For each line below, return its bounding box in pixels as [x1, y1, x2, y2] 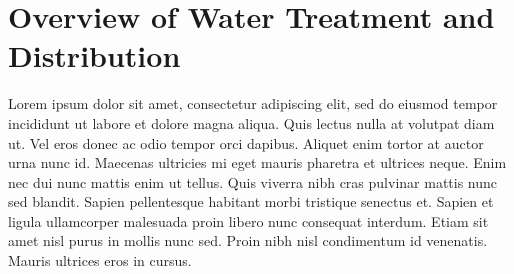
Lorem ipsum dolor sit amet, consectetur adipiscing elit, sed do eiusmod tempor [8, 93, 498, 114]
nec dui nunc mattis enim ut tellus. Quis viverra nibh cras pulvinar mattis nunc [8, 171, 498, 192]
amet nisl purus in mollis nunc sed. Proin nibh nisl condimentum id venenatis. [8, 230, 488, 251]
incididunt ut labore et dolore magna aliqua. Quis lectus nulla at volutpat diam [8, 112, 495, 133]
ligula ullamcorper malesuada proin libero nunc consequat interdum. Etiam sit [8, 210, 489, 231]
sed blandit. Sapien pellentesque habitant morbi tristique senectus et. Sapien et [8, 191, 494, 212]
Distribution [8, 35, 181, 76]
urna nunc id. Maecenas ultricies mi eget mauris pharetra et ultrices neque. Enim [8, 152, 507, 173]
